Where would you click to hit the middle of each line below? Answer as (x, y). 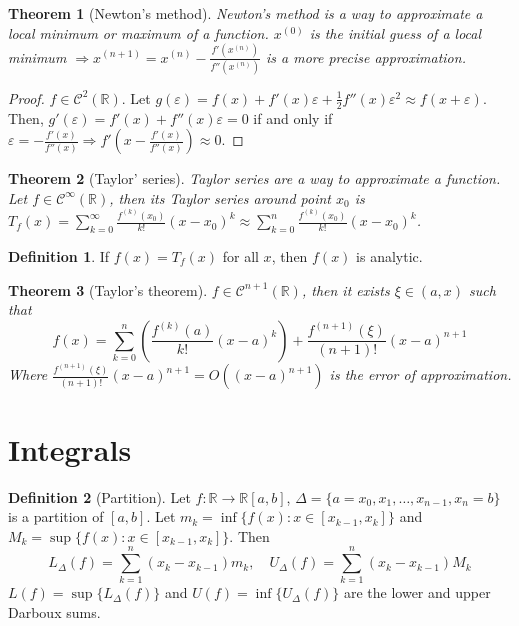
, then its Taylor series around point (220, 197)
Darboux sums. (54, 612)
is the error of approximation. (420, 374)
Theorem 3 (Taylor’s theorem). (108, 289)
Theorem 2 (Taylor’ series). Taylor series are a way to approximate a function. (254, 178)
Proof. (26, 97)
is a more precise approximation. (366, 56)
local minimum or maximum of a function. (138, 32)
